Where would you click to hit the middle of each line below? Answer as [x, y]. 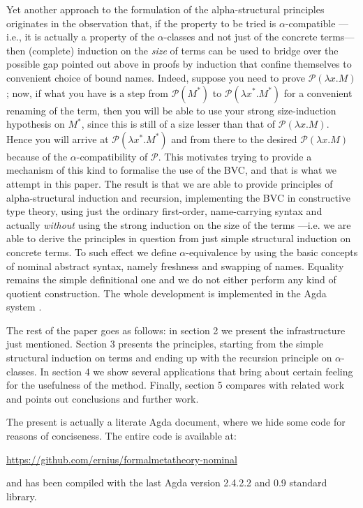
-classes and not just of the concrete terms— [259, 37]
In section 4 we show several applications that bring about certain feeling [197, 371]
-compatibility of [112, 156]
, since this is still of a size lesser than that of [178, 124]
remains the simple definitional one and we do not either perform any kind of [171, 279]
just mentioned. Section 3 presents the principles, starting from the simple [165, 344]
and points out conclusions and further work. [103, 398]
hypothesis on [36, 124]
